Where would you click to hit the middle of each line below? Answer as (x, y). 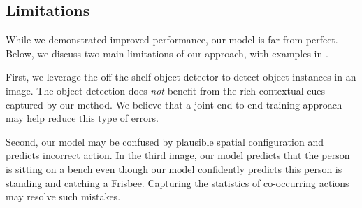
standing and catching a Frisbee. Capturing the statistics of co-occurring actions (178, 182)
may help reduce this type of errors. (82, 118)
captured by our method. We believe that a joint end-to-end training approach (174, 104)
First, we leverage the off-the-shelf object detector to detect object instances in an (181, 77)
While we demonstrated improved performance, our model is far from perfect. (172, 40)
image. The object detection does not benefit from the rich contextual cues (165, 90)
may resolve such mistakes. (63, 196)
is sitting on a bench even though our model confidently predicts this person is (174, 168)
